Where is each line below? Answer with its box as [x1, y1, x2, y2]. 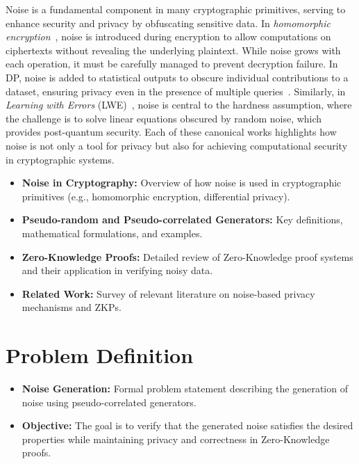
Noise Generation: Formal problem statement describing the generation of [22, 381, 348, 395]
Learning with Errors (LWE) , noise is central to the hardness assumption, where [6, 97, 352, 112]
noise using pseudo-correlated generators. [22, 394, 197, 409]
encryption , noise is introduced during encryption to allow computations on [6, 29, 331, 44]
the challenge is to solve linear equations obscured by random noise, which [6, 111, 322, 125]
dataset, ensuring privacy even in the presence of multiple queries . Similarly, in [6, 83, 346, 98]
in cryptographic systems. [6, 152, 115, 166]
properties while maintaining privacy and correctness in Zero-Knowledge [22, 431, 330, 446]
